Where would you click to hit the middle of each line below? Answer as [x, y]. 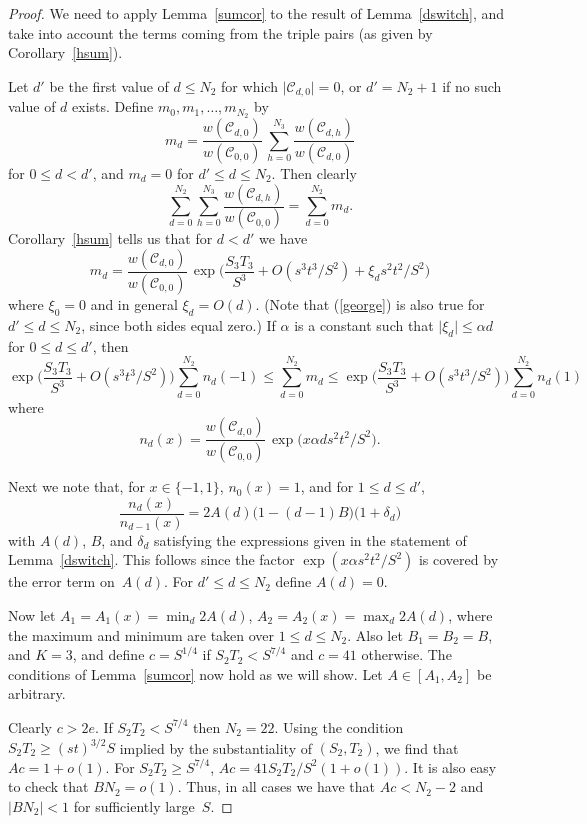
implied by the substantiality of [215, 747]
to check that [48, 786]
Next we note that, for [76, 486]
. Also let [375, 634]
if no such [472, 85]
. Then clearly [314, 172]
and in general [134, 303]
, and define [108, 654]
